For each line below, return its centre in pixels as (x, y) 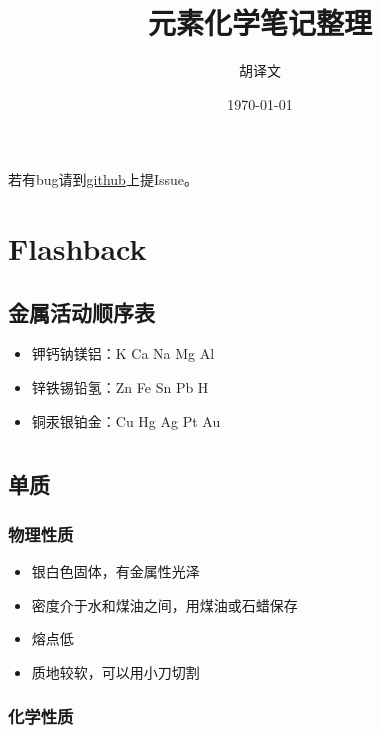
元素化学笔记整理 (259, 22)
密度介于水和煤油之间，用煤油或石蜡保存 (164, 604)
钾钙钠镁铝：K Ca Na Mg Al (123, 353)
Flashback (77, 248)
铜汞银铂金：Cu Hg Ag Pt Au (126, 420)
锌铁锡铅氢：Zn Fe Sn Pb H (120, 387)
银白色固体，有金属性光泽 (115, 571)
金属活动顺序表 (81, 311)
